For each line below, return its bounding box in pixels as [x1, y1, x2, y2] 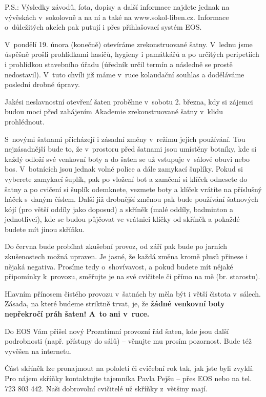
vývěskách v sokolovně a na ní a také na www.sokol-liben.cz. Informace [5, 11, 229, 22]
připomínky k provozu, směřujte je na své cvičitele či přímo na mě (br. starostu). [5, 271, 260, 282]
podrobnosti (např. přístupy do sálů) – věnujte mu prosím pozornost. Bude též [5, 336, 252, 346]
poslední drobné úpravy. [5, 79, 80, 90]
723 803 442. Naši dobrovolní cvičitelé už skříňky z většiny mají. [5, 383, 208, 393]
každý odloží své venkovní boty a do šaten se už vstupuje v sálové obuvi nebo [5, 153, 250, 164]
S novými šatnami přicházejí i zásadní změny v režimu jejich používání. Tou [5, 133, 245, 144]
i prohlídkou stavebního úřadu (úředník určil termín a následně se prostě [5, 58, 233, 69]
